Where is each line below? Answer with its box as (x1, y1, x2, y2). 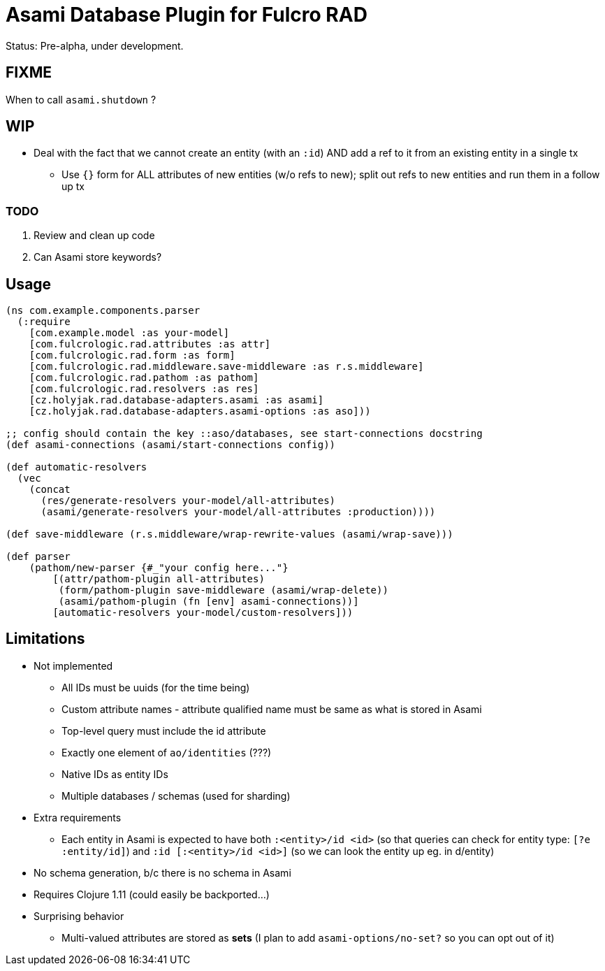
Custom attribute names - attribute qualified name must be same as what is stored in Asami (61, 703, 482, 715)
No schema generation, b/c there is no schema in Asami (34, 866, 291, 879)
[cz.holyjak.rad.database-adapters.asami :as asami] (29, 394, 324, 406)
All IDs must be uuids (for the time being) (61, 681, 250, 693)
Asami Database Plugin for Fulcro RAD (6, 3, 367, 27)
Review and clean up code (34, 229, 155, 242)
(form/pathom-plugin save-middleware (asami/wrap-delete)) (58, 584, 388, 596)
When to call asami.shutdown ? (6, 93, 156, 106)
